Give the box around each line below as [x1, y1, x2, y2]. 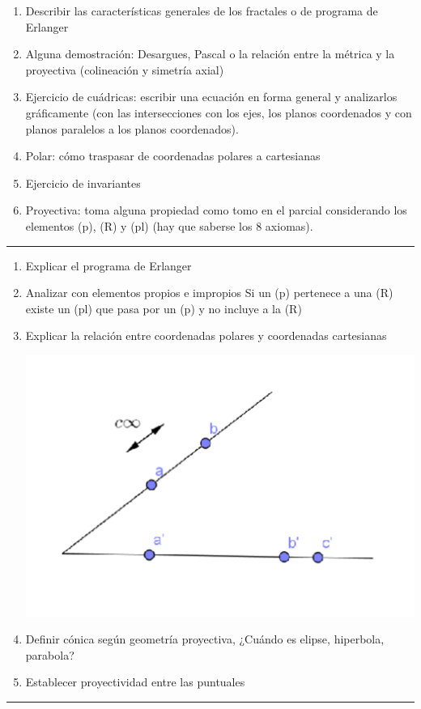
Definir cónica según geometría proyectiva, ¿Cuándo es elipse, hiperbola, [25, 630, 385, 647]
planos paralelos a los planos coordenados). [25, 120, 239, 137]
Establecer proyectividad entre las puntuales [25, 673, 245, 690]
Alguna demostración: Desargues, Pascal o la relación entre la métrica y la [25, 45, 395, 62]
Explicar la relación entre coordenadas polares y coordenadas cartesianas [25, 327, 387, 344]
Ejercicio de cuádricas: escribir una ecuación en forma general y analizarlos [25, 88, 398, 105]
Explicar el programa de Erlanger [25, 257, 192, 274]
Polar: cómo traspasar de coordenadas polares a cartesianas [25, 147, 321, 164]
